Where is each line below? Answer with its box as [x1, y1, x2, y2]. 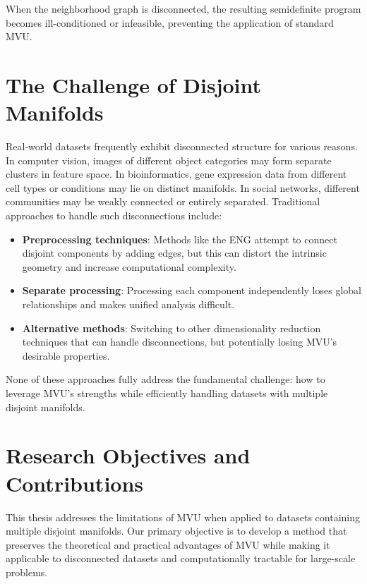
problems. [6, 564, 48, 579]
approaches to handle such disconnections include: [6, 208, 222, 223]
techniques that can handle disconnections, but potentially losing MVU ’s [22, 334, 337, 349]
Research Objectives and [6, 441, 251, 470]
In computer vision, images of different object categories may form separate [6, 152, 332, 167]
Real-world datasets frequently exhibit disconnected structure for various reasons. [6, 139, 358, 154]
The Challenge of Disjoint [6, 70, 262, 99]
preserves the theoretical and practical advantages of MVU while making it [6, 537, 330, 552]
